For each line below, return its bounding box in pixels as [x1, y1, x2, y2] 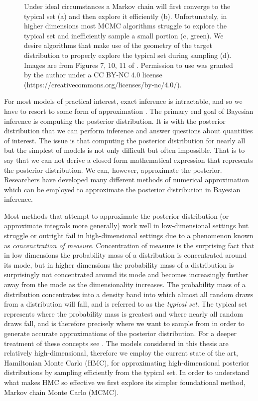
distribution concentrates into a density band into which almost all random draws [4, 289, 254, 299]
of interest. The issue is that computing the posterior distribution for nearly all [4, 135, 246, 145]
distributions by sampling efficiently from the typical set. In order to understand [4, 367, 250, 378]
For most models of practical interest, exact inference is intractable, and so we [4, 96, 243, 106]
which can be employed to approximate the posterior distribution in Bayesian [4, 184, 241, 194]
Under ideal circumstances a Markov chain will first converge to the [24, 1, 231, 11]
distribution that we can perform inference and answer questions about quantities [4, 125, 253, 136]
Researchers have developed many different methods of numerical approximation [4, 174, 250, 185]
